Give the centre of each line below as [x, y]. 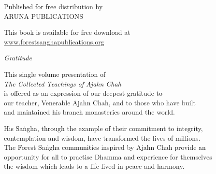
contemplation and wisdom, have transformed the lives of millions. [102, 138]
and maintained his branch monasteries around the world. [89, 112]
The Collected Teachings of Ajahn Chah [63, 83]
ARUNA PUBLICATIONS [44, 16]
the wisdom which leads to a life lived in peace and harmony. [94, 166]
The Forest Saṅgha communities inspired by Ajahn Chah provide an [105, 147]
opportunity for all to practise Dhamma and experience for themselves [108, 156]
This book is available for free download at [67, 32]
